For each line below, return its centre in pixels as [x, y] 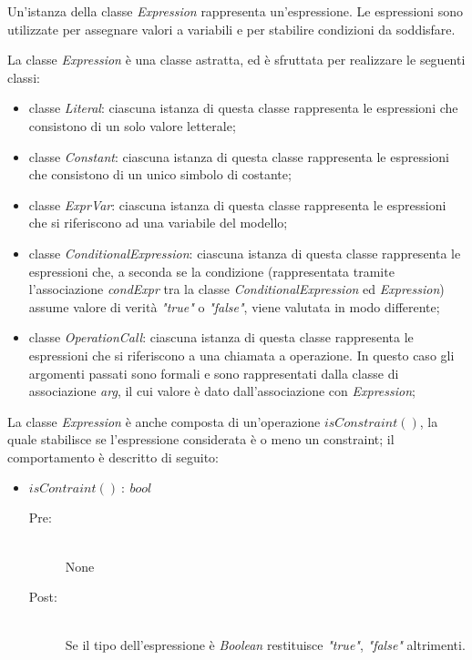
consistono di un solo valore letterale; [132, 125]
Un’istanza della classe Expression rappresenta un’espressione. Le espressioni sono [235, 11]
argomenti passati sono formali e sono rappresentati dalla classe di [214, 373]
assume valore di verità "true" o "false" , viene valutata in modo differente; [234, 306]
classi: [24, 77]
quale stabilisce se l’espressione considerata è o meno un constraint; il [201, 439]
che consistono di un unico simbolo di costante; [160, 174]
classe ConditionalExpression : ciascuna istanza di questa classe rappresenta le [245, 253]
